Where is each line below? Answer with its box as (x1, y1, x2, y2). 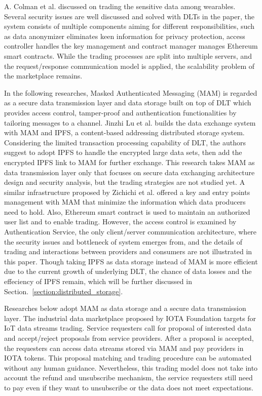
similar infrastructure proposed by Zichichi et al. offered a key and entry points (4, 186, 250, 197)
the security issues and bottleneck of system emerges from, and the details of (4, 236, 243, 247)
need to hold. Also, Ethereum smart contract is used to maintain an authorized (4, 206, 250, 217)
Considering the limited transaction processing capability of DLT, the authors (4, 137, 246, 147)
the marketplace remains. (4, 70, 83, 81)
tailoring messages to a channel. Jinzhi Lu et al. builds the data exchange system (4, 117, 256, 128)
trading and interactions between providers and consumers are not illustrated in (4, 246, 252, 257)
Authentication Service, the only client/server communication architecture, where (4, 226, 257, 237)
